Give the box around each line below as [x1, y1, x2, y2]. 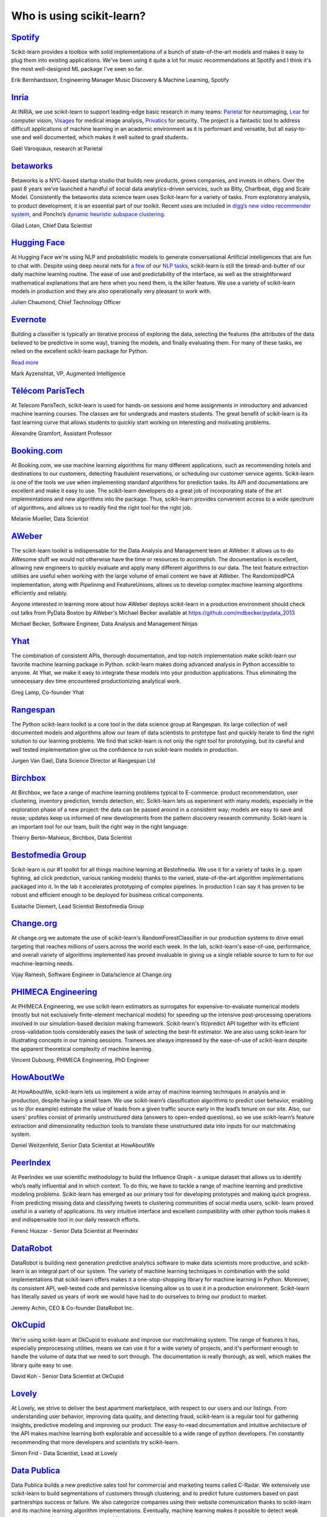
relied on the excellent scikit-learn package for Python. [11, 348, 148, 355]
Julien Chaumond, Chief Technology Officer [11, 299, 121, 306]
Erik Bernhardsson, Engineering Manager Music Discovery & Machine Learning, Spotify [11, 76, 230, 84]
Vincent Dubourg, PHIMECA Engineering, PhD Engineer [11, 1056, 150, 1064]
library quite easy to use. [11, 1361, 73, 1368]
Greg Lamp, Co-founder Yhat [11, 689, 84, 696]
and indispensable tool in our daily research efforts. [11, 1216, 140, 1223]
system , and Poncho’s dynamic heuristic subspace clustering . [11, 211, 166, 218]
